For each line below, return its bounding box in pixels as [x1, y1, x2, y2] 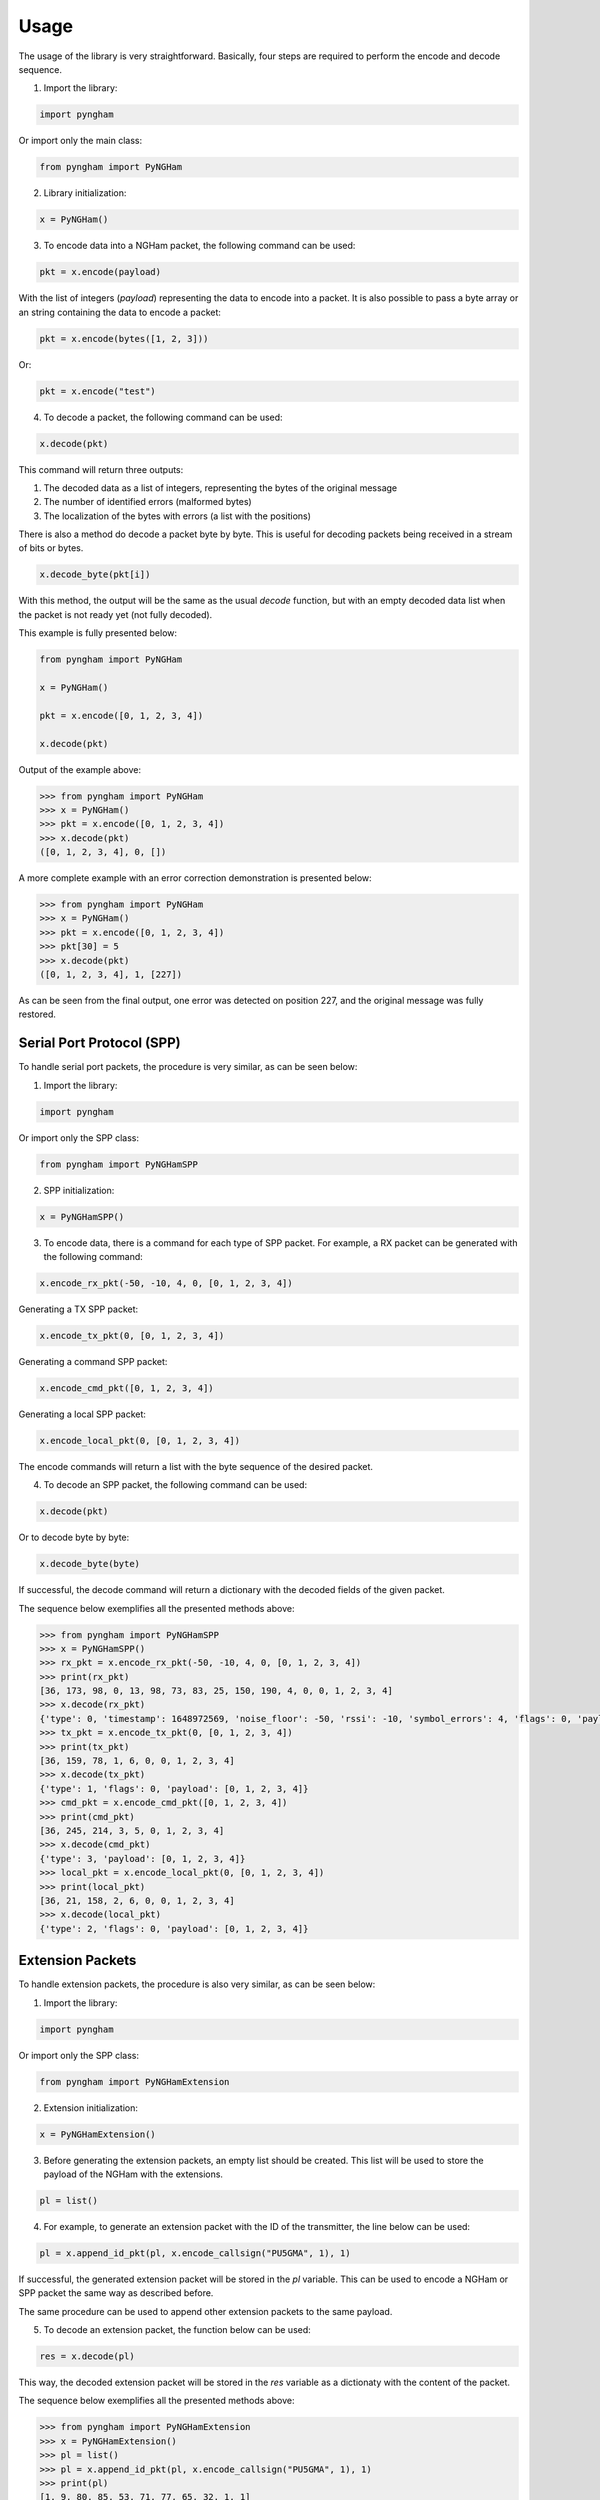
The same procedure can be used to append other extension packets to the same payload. [18, 2305, 393, 2317]
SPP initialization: [43, 1184, 115, 1196]
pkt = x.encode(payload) [39, 266, 162, 278]
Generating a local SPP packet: [18, 1408, 147, 1420]
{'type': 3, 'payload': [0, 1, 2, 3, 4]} [39, 1853, 246, 1864]
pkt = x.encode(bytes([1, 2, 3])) [39, 333, 209, 344]
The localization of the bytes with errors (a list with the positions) [43, 510, 312, 522]
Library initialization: [43, 187, 127, 199]
